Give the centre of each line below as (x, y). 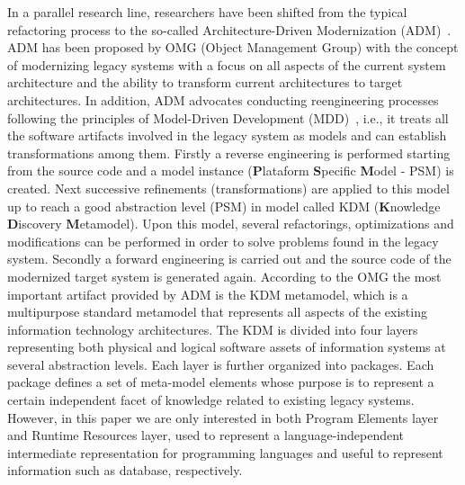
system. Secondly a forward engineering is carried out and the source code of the (229, 259)
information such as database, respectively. (125, 470)
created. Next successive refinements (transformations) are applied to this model (228, 188)
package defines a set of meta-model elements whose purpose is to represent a (221, 382)
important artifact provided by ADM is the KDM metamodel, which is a (208, 294)
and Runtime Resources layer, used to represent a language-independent (206, 435)
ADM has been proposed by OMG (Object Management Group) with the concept (233, 47)
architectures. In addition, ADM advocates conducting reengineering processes (223, 99)
